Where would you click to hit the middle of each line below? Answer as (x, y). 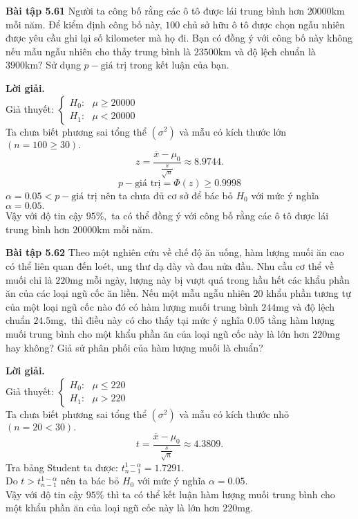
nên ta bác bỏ (90, 481)
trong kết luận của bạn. (179, 65)
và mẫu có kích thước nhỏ (234, 413)
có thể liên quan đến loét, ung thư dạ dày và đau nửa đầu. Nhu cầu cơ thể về (170, 265)
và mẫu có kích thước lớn (233, 131)
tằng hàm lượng (301, 320)
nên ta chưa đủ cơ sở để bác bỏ (167, 195)
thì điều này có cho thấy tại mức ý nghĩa (158, 320)
